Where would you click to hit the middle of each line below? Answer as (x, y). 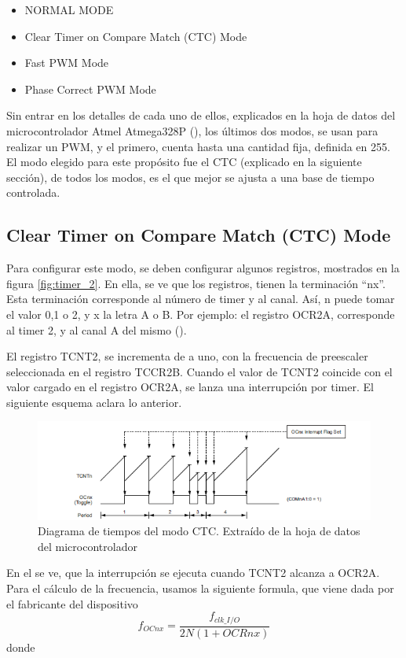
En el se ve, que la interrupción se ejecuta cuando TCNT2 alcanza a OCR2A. (193, 573)
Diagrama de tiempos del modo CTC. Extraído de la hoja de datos (199, 531)
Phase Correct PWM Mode (90, 89)
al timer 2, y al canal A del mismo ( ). (97, 329)
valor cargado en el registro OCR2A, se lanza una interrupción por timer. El (190, 387)
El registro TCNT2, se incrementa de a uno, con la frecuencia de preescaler (187, 356)
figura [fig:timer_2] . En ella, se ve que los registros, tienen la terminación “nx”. (196, 283)
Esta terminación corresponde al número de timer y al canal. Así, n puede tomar (201, 299)
